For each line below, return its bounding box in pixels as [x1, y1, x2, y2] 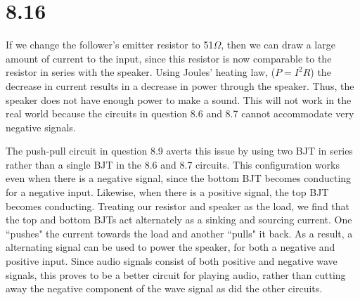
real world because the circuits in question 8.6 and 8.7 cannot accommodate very [6, 106, 354, 121]
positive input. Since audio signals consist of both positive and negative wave [6, 254, 337, 268]
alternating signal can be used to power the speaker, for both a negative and [6, 240, 335, 254]
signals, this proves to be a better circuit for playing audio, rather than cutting [6, 267, 346, 282]
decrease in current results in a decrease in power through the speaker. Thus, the [6, 78, 354, 93]
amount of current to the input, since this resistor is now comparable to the [6, 51, 332, 65]
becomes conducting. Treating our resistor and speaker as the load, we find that [6, 198, 350, 213]
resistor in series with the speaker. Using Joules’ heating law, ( [6, 65, 276, 79]
